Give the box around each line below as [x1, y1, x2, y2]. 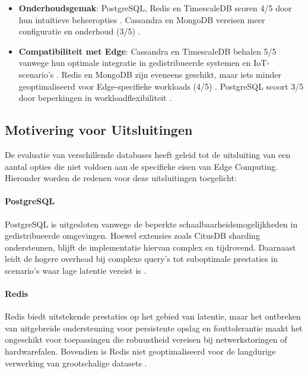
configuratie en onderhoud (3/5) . [18, 25, 141, 37]
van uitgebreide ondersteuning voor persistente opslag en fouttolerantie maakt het [5, 321, 303, 334]
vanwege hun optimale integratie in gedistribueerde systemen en [18, 56, 251, 69]
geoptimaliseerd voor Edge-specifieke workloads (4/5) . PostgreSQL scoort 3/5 [18, 80, 304, 92]
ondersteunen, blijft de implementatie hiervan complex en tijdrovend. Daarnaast [5, 241, 296, 253]
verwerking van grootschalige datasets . [5, 356, 147, 369]
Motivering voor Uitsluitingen [5, 121, 193, 139]
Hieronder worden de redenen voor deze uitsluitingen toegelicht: [5, 172, 237, 184]
